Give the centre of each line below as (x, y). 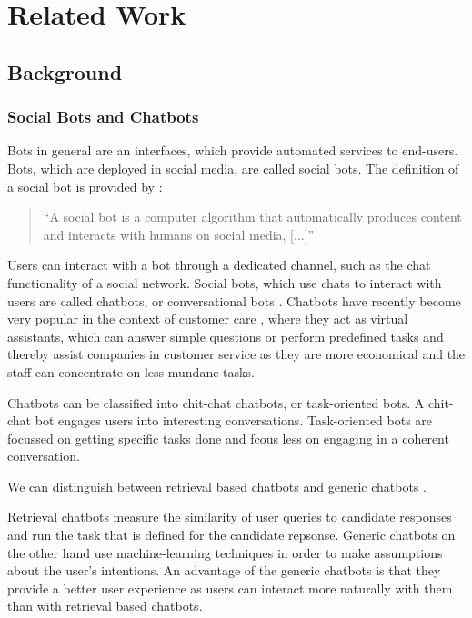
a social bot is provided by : (85, 186)
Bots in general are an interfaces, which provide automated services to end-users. (233, 150)
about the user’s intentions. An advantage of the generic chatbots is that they (224, 570)
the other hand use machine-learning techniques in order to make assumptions (225, 552)
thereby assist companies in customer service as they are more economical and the (236, 354)
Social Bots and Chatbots (103, 117)
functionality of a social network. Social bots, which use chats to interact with (225, 282)
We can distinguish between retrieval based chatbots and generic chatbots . (217, 486)
